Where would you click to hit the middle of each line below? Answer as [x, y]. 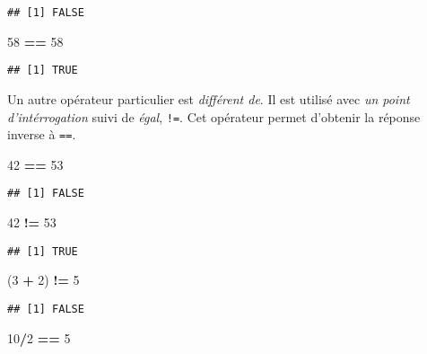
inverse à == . [42, 134]
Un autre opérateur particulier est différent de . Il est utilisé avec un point [209, 98]
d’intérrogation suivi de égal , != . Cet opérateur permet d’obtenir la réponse [214, 116]
